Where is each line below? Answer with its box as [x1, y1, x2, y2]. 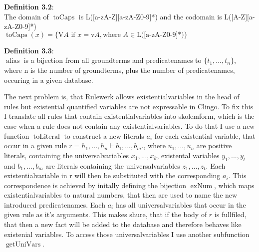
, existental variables [157, 150, 220, 160]
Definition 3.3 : [4, 45, 54, 55]
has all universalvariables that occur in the [115, 199, 246, 210]
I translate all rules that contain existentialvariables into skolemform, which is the [4, 111, 255, 121]
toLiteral [33, 133, 60, 140]
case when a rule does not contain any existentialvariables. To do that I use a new [4, 120, 255, 131]
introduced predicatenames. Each [4, 199, 105, 210]
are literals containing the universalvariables [45, 160, 180, 171]
